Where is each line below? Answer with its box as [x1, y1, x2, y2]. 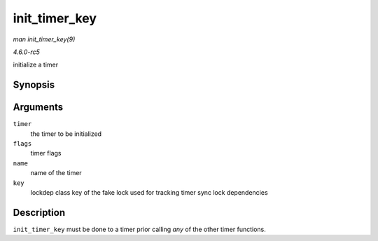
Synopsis [13, 79, 55, 91]
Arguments [13, 102, 64, 113]
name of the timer [30, 169, 82, 177]
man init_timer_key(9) [13, 35, 76, 43]
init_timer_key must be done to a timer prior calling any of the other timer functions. [13, 225, 266, 233]
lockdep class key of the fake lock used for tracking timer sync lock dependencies [30, 188, 269, 196]
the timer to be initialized [30, 130, 101, 138]
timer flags [30, 149, 62, 158]
